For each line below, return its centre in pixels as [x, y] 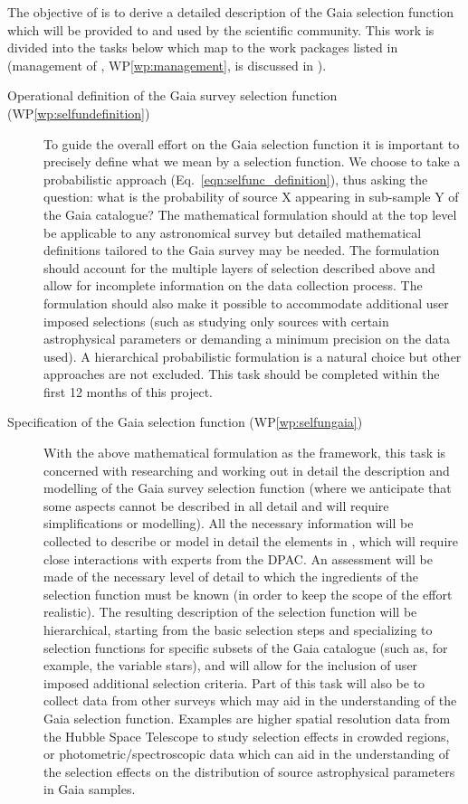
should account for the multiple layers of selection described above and [239, 267]
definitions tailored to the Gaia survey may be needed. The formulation [242, 250]
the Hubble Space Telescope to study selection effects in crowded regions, [247, 736]
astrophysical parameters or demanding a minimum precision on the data [247, 339]
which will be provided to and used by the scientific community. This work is [221, 29]
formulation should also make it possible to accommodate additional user [246, 303]
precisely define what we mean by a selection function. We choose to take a [252, 161]
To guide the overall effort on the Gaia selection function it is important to [252, 143]
